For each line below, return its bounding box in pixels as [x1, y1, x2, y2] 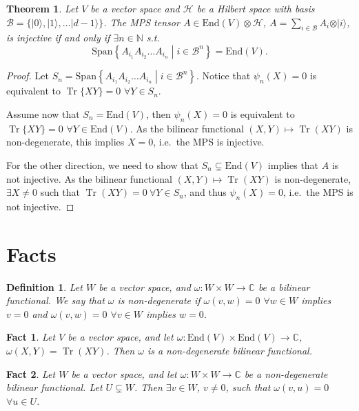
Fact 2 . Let [6, 366, 56, 381]
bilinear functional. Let [6, 380, 103, 394]
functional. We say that [6, 293, 105, 308]
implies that [267, 157, 319, 172]
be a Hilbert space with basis [196, 1, 315, 15]
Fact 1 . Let [6, 330, 56, 344]
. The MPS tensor [103, 14, 180, 29]
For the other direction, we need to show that [6, 157, 198, 172]
